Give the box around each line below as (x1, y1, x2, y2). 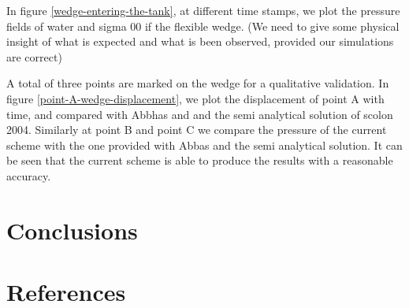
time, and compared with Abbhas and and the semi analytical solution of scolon (6, 106, 393, 122)
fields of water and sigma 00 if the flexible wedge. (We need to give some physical (6, 17, 400, 34)
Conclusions (6, 213, 138, 246)
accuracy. (6, 167, 51, 184)
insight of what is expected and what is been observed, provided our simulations (6, 33, 394, 50)
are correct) (6, 48, 62, 65)
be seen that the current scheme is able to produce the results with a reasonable (6, 152, 393, 169)
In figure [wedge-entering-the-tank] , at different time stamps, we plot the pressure (6, 2, 400, 18)
